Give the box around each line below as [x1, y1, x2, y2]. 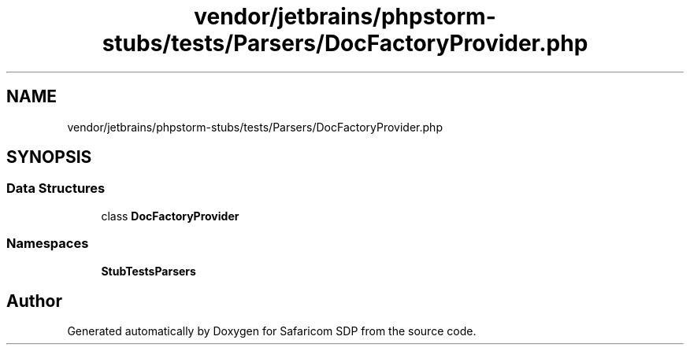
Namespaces [6, 235, 89, 252]
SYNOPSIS [6, 147, 92, 168]
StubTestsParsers [101, 264, 196, 278]
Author [6, 290, 62, 311]
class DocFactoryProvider [101, 209, 239, 223]
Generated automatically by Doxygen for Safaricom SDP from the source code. [67, 324, 477, 338]
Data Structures [6, 180, 106, 197]
